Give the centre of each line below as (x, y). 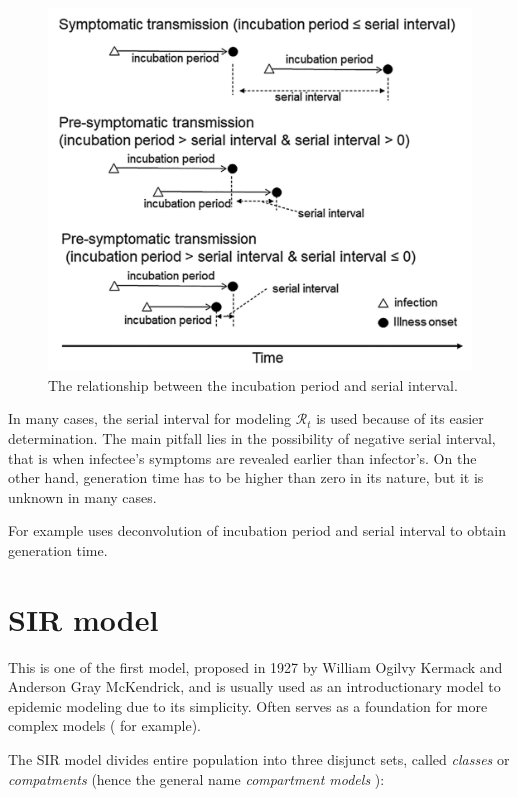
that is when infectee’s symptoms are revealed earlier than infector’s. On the (242, 457)
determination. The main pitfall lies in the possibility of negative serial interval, (252, 437)
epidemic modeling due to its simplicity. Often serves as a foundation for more (248, 705)
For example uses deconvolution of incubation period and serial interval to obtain (257, 530)
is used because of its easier (400, 418)
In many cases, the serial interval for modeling (150, 418)
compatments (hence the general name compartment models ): (196, 778)
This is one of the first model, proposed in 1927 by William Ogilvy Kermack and (255, 666)
